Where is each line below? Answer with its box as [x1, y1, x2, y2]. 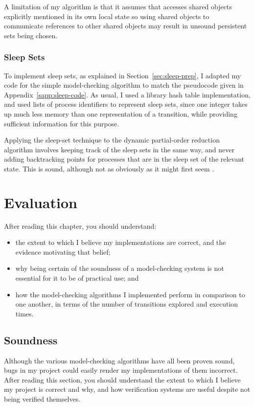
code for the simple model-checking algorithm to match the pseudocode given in [4, 80, 244, 90]
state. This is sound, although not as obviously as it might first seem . [4, 163, 214, 173]
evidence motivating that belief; [15, 246, 111, 257]
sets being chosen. [4, 30, 58, 40]
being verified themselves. [4, 393, 81, 404]
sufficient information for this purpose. [4, 118, 119, 128]
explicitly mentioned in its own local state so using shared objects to [4, 11, 209, 21]
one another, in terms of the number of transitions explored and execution [15, 299, 238, 309]
